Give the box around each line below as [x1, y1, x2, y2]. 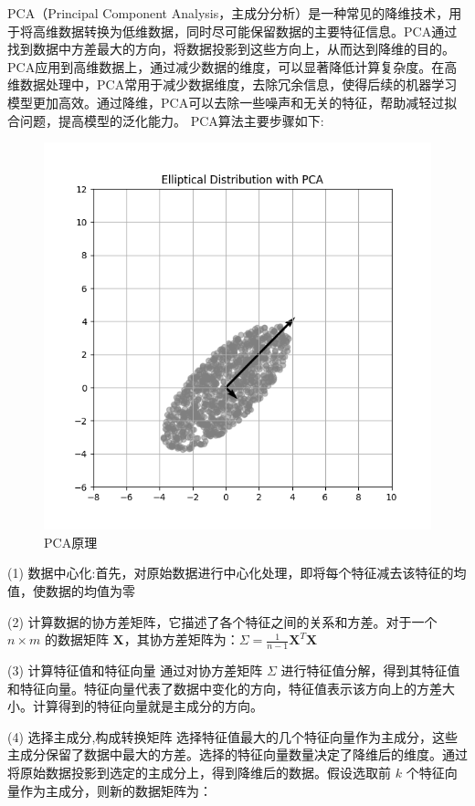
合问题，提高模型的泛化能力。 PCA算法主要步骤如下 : [7, 110, 324, 130]
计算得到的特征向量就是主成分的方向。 [32, 696, 263, 716]
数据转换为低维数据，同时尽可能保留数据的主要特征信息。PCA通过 [58, 21, 458, 40]
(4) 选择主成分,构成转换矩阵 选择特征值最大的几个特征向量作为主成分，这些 [7, 727, 459, 746]
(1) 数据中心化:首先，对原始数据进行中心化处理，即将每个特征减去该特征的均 [7, 563, 467, 582]
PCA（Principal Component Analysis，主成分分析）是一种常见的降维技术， [7, 4, 449, 22]
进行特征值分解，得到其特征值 [280, 660, 460, 679]
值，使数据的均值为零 [7, 581, 135, 600]
